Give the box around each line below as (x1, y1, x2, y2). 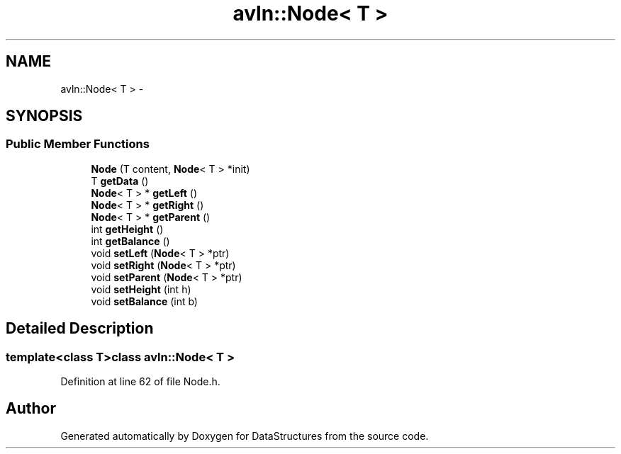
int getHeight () (91, 222, 164, 235)
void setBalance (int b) (91, 295, 198, 307)
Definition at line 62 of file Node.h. (60, 375, 220, 388)
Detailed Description (6, 319, 154, 338)
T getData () (91, 174, 149, 187)
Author (6, 399, 56, 418)
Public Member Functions (6, 137, 150, 152)
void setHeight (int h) (91, 283, 191, 295)
